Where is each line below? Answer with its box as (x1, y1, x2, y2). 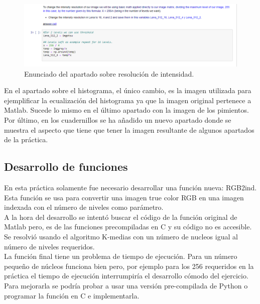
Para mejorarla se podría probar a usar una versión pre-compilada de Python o (4, 280, 248, 290)
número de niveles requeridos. (4, 241, 95, 251)
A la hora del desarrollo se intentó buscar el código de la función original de (4, 211, 237, 222)
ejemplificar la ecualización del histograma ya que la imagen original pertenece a (4, 95, 251, 105)
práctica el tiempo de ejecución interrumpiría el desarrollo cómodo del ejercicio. (4, 270, 248, 281)
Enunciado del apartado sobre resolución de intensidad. (24, 68, 194, 79)
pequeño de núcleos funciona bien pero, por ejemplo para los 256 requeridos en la (4, 260, 254, 271)
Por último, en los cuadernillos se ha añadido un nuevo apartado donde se (4, 115, 231, 125)
